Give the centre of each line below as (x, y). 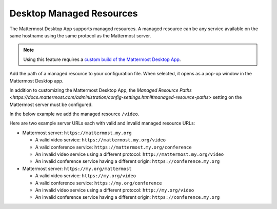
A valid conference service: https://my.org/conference (98, 183)
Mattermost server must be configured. (51, 104)
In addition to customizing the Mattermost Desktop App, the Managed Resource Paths (101, 90)
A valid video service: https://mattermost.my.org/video (101, 140)
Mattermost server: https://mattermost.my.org (77, 133)
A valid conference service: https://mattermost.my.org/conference (113, 147)
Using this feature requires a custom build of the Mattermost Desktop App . (102, 59)
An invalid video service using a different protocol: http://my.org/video (115, 190)
